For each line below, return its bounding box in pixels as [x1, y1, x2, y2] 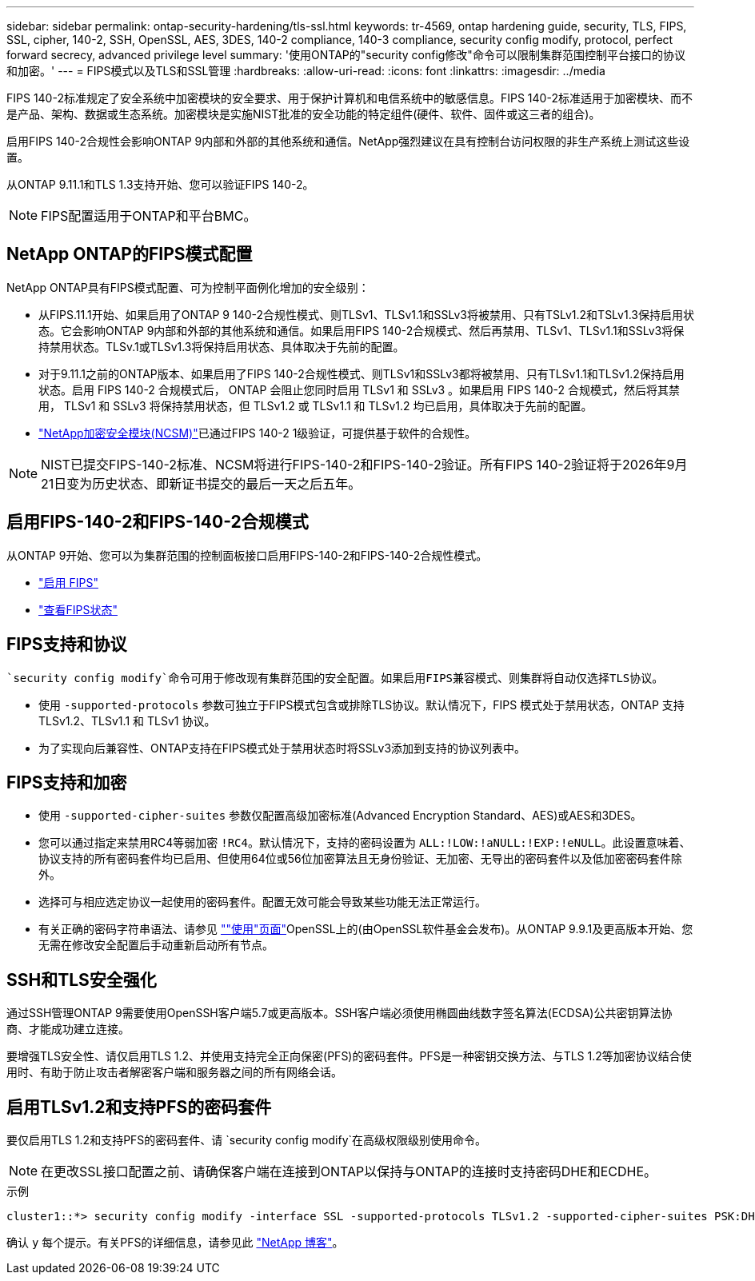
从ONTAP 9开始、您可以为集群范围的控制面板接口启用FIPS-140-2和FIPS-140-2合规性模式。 [6, 548, 488, 562]
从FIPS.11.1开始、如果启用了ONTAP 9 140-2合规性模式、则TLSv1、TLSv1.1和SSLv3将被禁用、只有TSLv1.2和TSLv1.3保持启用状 [38, 307, 694, 321]
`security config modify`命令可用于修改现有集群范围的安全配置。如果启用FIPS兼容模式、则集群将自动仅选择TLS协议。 [6, 671, 664, 684]
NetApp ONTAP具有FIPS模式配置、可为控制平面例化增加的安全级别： [6, 280, 370, 294]
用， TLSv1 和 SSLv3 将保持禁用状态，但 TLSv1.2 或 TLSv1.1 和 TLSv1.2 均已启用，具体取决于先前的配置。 [38, 398, 593, 413]
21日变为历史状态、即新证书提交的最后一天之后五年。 [41, 475, 362, 492]
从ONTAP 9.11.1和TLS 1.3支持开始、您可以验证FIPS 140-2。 [6, 178, 314, 191]
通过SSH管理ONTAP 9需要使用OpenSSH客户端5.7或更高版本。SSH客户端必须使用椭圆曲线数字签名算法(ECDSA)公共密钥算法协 [6, 1006, 673, 1020]
